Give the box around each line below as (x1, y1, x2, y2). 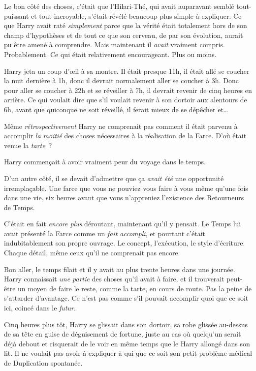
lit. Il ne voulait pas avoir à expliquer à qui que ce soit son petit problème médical (4, 348, 252, 358)
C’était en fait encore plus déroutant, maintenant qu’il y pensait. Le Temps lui (4, 218, 241, 229)
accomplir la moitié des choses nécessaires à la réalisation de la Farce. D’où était (4, 130, 247, 141)
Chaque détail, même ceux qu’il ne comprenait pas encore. (4, 247, 180, 258)
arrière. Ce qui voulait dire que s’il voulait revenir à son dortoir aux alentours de (4, 94, 247, 105)
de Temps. (4, 202, 35, 212)
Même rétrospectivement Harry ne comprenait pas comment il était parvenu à (4, 121, 238, 131)
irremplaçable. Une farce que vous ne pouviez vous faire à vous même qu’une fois (4, 183, 248, 193)
